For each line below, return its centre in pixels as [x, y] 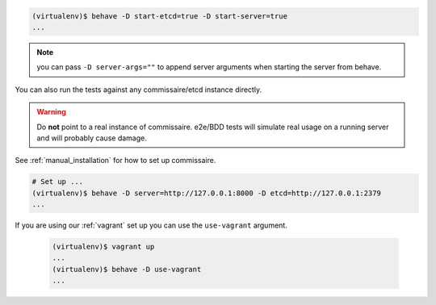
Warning [51, 112]
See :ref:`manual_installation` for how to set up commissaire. [115, 161]
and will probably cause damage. [92, 138]
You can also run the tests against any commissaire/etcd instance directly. [138, 90]
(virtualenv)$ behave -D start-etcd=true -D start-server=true [160, 16]
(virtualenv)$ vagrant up [103, 247]
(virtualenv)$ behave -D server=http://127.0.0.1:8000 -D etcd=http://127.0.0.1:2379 [206, 193]
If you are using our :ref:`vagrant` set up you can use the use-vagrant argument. [151, 225]
